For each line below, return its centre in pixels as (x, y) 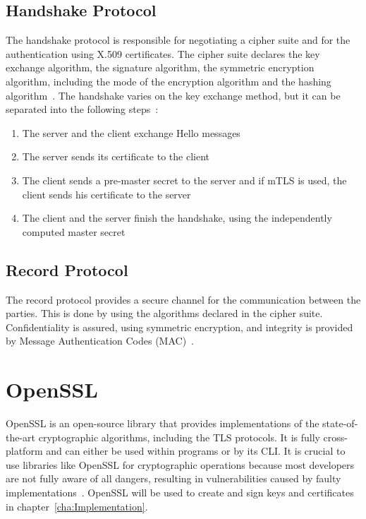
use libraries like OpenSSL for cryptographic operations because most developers (180, 464)
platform (24, 451)
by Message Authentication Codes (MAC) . (100, 341)
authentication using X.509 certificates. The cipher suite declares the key (163, 53)
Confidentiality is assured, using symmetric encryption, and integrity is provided (179, 327)
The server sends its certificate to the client (116, 156)
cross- (336, 437)
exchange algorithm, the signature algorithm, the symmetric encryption (160, 67)
